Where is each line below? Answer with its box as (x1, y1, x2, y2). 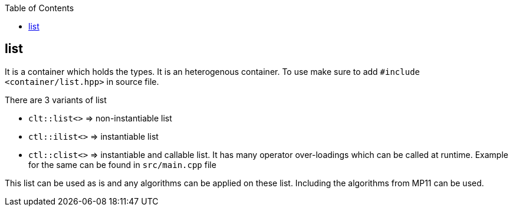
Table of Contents (5, 3, 74, 13)
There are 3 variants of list (5, 94, 107, 105)
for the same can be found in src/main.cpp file (28, 159, 216, 170)
